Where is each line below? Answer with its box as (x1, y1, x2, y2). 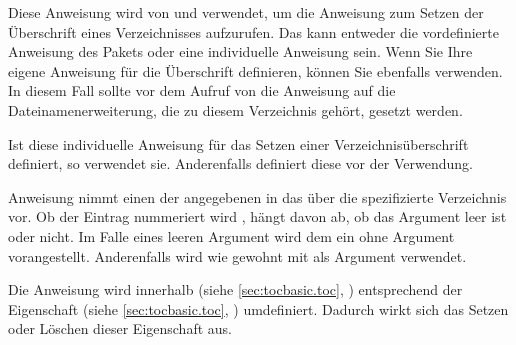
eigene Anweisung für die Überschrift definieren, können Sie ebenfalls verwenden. (8, 60, 503, 81)
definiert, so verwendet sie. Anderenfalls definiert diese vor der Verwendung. (8, 153, 473, 174)
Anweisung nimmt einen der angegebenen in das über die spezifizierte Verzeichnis (8, 186, 507, 207)
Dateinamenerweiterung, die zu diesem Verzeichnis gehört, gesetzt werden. (8, 99, 463, 120)
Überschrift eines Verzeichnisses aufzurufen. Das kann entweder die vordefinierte (8, 21, 499, 42)
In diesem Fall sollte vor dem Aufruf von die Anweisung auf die (8, 80, 396, 101)
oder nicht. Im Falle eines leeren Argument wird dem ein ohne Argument (8, 225, 455, 246)
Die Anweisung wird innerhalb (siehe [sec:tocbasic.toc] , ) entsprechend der (8, 279, 463, 300)
